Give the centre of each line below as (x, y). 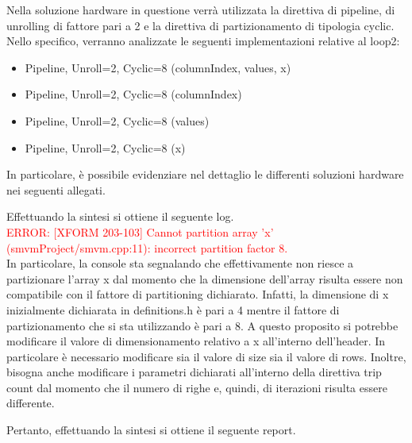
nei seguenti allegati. (56, 189)
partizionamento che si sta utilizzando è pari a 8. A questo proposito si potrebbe (202, 325)
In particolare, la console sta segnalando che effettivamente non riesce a (180, 263)
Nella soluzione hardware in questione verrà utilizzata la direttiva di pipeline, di (201, 10)
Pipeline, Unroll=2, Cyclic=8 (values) (117, 120)
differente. (31, 403)
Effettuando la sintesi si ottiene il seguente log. (120, 216)
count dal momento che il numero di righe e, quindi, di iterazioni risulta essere (197, 387)
